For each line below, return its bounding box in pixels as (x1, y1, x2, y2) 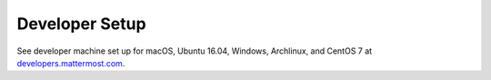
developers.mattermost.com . (16, 57, 125, 68)
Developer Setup (16, 14, 146, 34)
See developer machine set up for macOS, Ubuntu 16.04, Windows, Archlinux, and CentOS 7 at (16, 45, 373, 56)
